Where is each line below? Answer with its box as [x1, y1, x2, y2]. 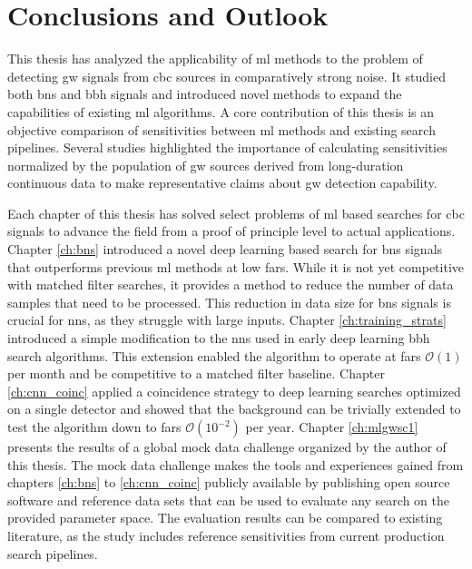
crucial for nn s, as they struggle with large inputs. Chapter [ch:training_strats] [7, 310, 447, 329]
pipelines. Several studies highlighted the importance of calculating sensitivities [7, 138, 447, 157]
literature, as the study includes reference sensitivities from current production [7, 525, 445, 544]
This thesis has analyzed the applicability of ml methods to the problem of [7, 49, 423, 68]
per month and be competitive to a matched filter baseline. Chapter [7, 364, 385, 383]
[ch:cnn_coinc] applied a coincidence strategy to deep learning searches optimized [7, 381, 461, 400]
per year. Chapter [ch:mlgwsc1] [245, 417, 418, 436]
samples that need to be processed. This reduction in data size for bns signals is [7, 292, 451, 311]
